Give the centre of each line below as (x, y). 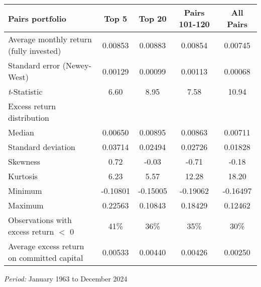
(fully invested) (35, 51)
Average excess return (46, 246)
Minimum (25, 191)
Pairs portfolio (37, 18)
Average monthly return (50, 39)
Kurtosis (23, 176)
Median (21, 132)
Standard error (34, 65)
